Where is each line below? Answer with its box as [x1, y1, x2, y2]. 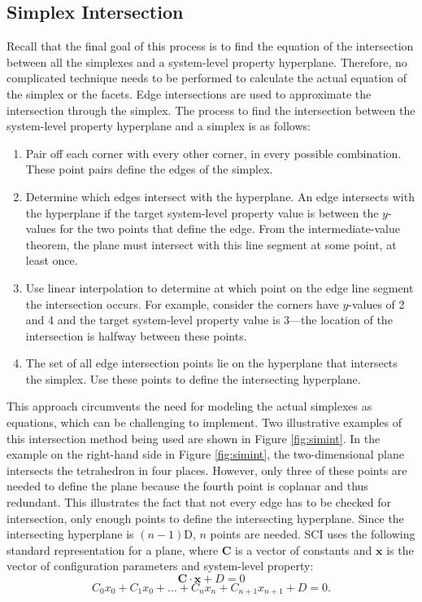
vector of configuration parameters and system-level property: [7, 557, 314, 574]
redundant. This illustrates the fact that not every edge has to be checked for [7, 494, 391, 511]
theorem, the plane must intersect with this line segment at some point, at [25, 235, 397, 253]
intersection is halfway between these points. [25, 327, 247, 344]
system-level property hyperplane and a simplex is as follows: [7, 117, 311, 134]
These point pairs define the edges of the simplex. [25, 160, 273, 178]
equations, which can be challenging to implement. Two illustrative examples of [7, 414, 402, 431]
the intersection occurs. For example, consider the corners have [25, 295, 339, 312]
